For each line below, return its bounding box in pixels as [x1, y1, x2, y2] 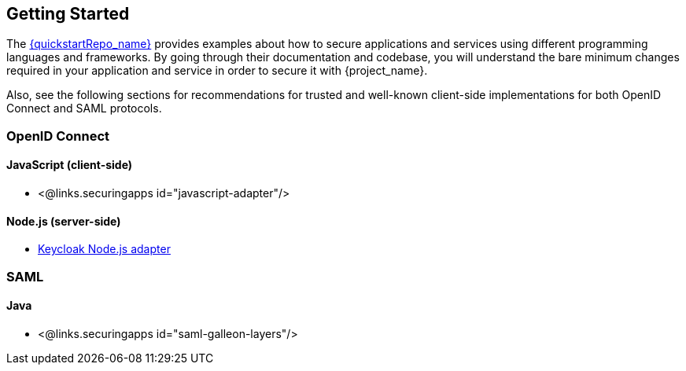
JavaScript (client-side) [6, 158, 133, 172]
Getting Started [6, 4, 130, 24]
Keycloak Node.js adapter [38, 242, 171, 256]
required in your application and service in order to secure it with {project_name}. [6, 64, 428, 78]
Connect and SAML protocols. [6, 101, 162, 116]
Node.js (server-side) [6, 214, 121, 228]
